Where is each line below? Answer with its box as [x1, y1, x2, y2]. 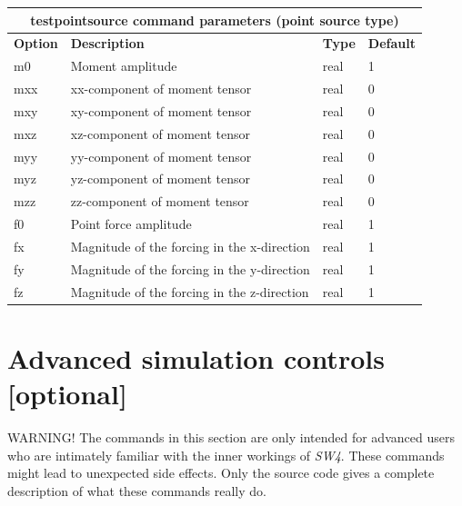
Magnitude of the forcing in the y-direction [70, 259, 310, 278]
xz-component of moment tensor [70, 124, 251, 143]
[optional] [7, 375, 127, 412]
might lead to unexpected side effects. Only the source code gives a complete [7, 463, 435, 482]
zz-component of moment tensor [70, 192, 249, 211]
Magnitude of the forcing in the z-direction [70, 282, 309, 301]
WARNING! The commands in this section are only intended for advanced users [7, 428, 455, 447]
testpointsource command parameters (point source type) [30, 10, 399, 29]
